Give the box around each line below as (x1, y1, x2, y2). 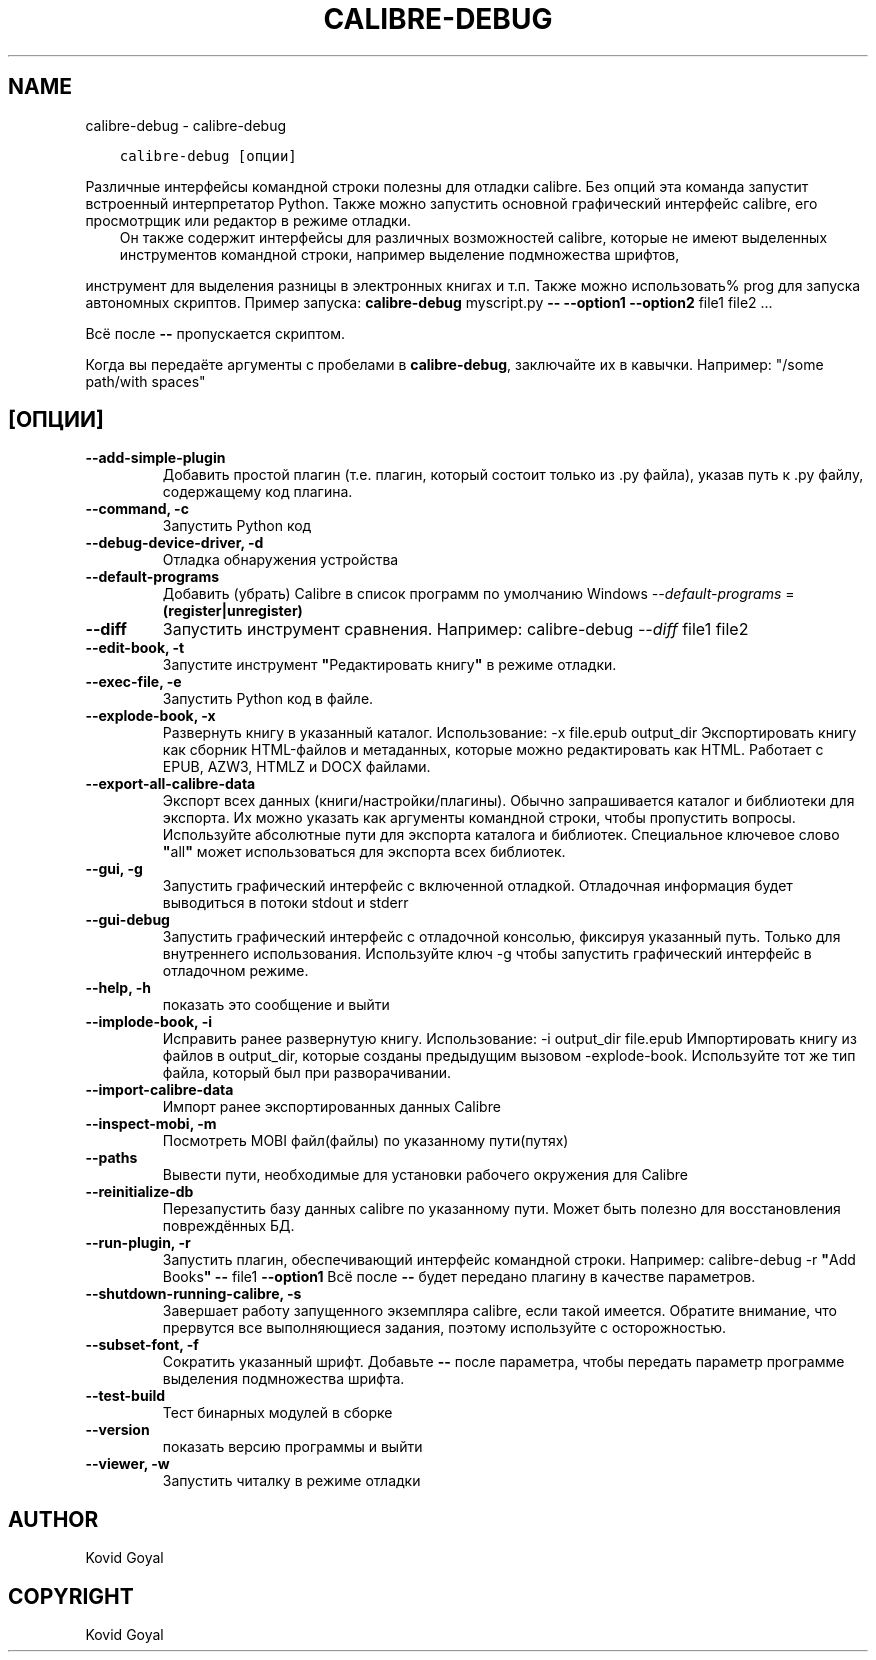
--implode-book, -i (85, 1013, 212, 1031)
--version (85, 1421, 150, 1439)
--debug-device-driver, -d (85, 534, 264, 552)
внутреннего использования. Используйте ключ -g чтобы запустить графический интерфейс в (162, 945, 812, 963)
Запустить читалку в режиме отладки (162, 1472, 421, 1490)
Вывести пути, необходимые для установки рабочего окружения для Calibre (162, 1166, 689, 1184)
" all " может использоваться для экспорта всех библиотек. (162, 843, 566, 861)
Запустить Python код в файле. (162, 690, 374, 708)
